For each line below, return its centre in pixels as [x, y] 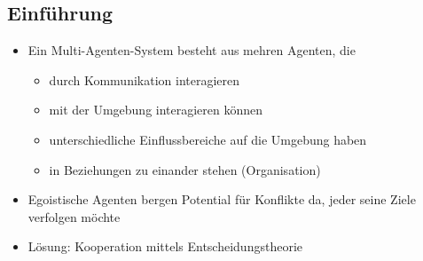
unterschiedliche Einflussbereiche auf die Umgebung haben [208, 139]
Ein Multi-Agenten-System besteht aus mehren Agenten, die [192, 50]
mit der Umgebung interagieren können [156, 110]
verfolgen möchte [74, 216]
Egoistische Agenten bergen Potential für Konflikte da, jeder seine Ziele [222, 199]
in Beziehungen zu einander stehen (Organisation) [185, 169]
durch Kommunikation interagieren [145, 79]
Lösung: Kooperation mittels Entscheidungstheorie [165, 246]
